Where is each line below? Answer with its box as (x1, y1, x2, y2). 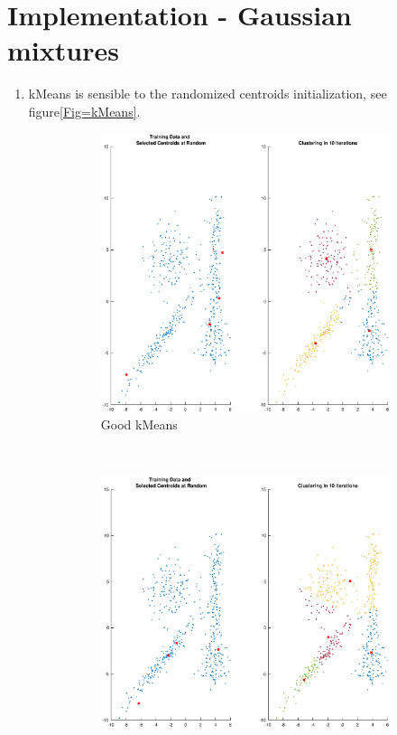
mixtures (7, 32, 119, 69)
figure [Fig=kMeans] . (28, 101, 141, 120)
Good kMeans (100, 415, 178, 434)
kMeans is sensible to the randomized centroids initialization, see (28, 84, 387, 103)
